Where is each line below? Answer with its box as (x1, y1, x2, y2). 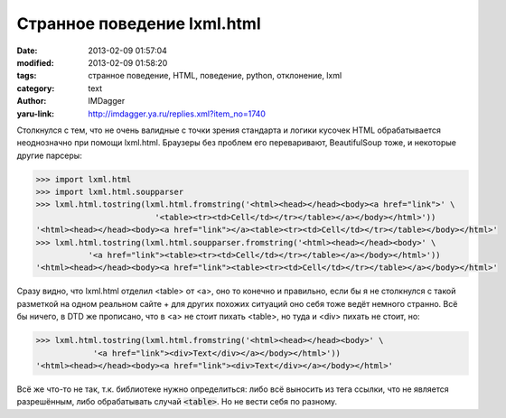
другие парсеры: (16, 150, 83, 161)
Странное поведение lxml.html (16, 14, 261, 33)
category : (16, 82, 55, 94)
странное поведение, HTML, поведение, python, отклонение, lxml (88, 70, 342, 81)
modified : (16, 57, 54, 68)
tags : (16, 70, 37, 81)
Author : (16, 96, 47, 107)
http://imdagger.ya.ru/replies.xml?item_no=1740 (88, 108, 267, 119)
